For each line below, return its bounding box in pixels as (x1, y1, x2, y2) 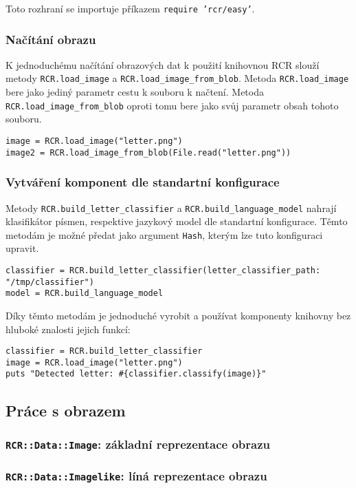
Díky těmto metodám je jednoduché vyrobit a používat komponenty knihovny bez (5, 308, 351, 322)
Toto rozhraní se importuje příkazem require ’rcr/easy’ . (5, 1, 255, 15)
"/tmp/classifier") (5, 277, 94, 287)
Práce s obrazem (5, 399, 126, 421)
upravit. (5, 241, 39, 255)
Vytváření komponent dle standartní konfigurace (5, 173, 280, 191)
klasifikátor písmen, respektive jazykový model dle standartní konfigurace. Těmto (5, 214, 348, 229)
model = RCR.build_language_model (5, 288, 164, 299)
